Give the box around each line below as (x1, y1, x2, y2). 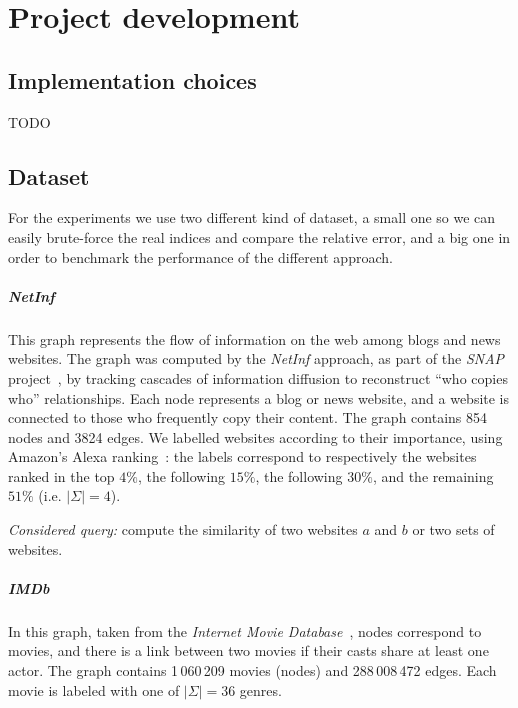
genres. (239, 679, 282, 700)
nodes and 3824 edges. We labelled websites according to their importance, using (8, 426, 503, 447)
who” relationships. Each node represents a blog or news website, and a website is (8, 387, 510, 408)
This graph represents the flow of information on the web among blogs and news (8, 328, 501, 349)
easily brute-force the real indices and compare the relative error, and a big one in (8, 226, 511, 247)
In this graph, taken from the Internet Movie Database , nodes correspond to (8, 620, 482, 641)
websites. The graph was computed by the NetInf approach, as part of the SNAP (8, 348, 505, 369)
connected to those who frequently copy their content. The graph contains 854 (8, 407, 487, 428)
